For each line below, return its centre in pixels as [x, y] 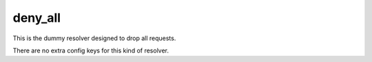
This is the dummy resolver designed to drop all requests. [94, 38]
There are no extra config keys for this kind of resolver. [91, 50]
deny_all [37, 18]
